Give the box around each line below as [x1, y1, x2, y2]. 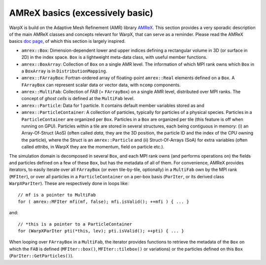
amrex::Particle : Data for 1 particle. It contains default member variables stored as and [21, 102, 204, 108]
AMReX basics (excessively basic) [9, 7, 154, 18]
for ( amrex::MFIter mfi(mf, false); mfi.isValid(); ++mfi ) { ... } [18, 199, 190, 204]
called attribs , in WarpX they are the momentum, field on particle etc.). [21, 144, 165, 150]
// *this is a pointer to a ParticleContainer [18, 221, 133, 227]
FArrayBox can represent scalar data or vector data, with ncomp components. [21, 82, 181, 88]
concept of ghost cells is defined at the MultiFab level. [21, 96, 135, 101]
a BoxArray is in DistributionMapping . [21, 68, 107, 74]
